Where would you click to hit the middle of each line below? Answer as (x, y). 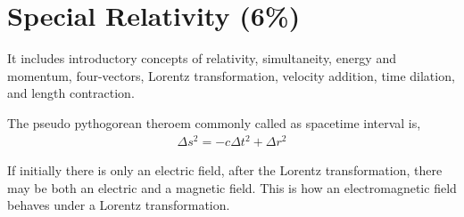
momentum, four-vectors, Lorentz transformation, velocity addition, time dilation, (231, 75)
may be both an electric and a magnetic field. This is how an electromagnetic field (232, 187)
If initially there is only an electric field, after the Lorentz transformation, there (225, 170)
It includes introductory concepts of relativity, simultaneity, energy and (202, 58)
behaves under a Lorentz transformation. (119, 205)
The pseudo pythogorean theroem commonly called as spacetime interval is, (214, 122)
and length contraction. (71, 93)
